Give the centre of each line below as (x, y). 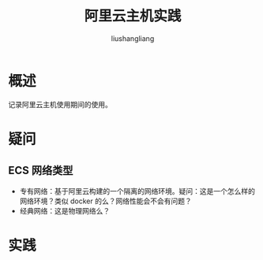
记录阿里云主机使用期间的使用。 (60, 104)
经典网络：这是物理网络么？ (65, 210)
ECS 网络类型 (41, 171)
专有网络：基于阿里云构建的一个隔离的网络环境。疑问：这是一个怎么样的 (137, 191)
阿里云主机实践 (133, 16)
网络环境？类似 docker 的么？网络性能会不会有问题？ (105, 201)
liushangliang (133, 38)
